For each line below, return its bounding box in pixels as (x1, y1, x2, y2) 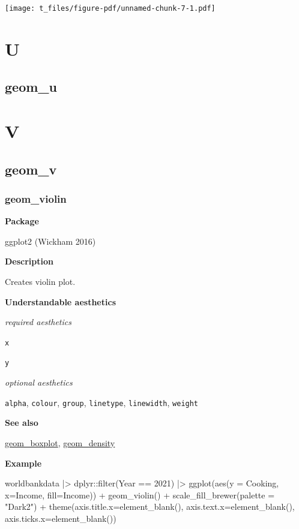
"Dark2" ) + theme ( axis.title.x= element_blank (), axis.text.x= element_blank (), (5, 500, 295, 513)
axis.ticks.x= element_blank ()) (5, 512, 116, 524)
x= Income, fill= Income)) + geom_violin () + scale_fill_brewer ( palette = (5, 488, 275, 501)
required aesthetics (5, 315, 71, 328)
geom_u (5, 77, 58, 96)
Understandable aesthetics (5, 295, 116, 308)
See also (5, 416, 38, 429)
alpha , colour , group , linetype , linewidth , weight (5, 396, 199, 408)
